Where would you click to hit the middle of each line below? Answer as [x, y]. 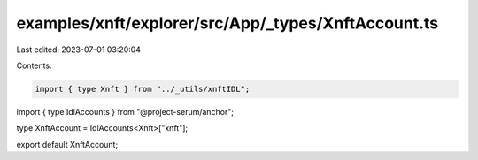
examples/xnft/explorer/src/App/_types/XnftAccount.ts [227, 23]
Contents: [34, 65]
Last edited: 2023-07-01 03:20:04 [79, 50]
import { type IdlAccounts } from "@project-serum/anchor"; [125, 111]
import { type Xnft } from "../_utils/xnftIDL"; [143, 89]
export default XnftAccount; [67, 144]
